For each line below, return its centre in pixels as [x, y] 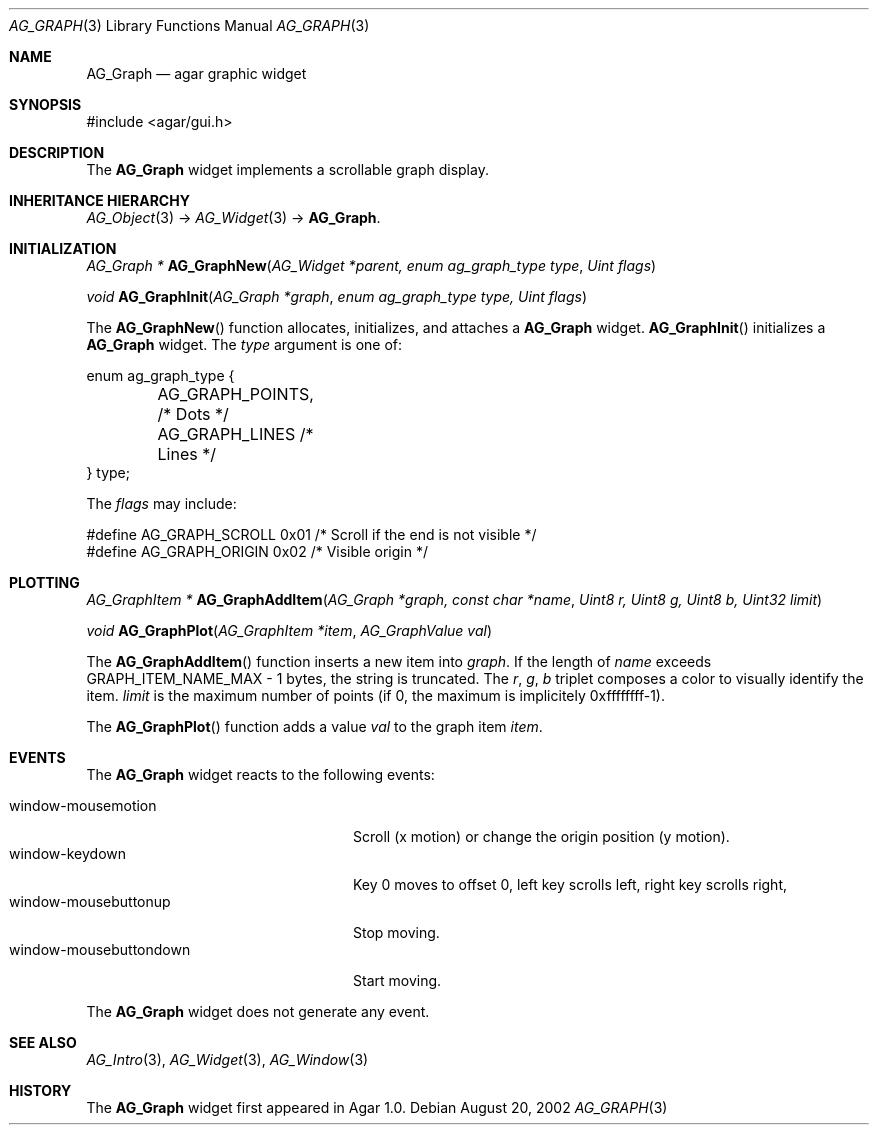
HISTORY [40, 1090]
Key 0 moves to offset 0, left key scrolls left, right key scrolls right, [570, 884]
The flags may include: [161, 503]
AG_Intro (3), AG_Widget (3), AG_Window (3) [227, 1059]
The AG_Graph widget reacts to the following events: [260, 774]
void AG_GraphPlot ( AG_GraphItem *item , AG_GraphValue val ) [289, 630]
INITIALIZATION [63, 248]
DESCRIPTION [57, 152]
